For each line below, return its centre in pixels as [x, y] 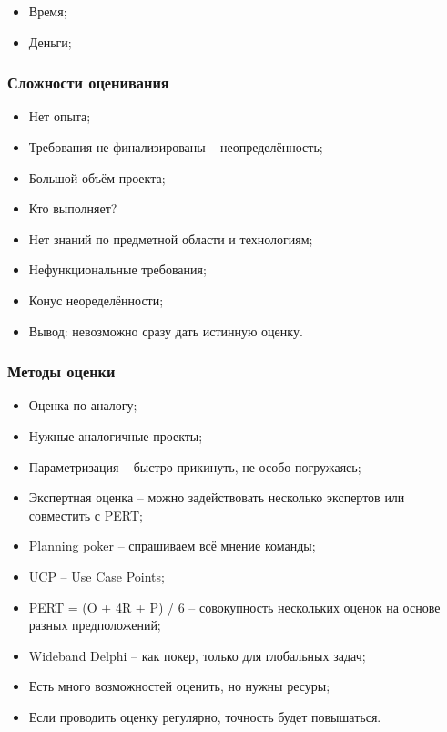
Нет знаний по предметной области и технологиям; [171, 238]
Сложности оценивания [88, 82]
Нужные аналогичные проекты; [116, 435]
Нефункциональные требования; [117, 269]
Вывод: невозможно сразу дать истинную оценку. [166, 330]
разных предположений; [95, 625]
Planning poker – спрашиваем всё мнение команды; [172, 546]
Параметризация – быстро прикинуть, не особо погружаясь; [195, 466]
